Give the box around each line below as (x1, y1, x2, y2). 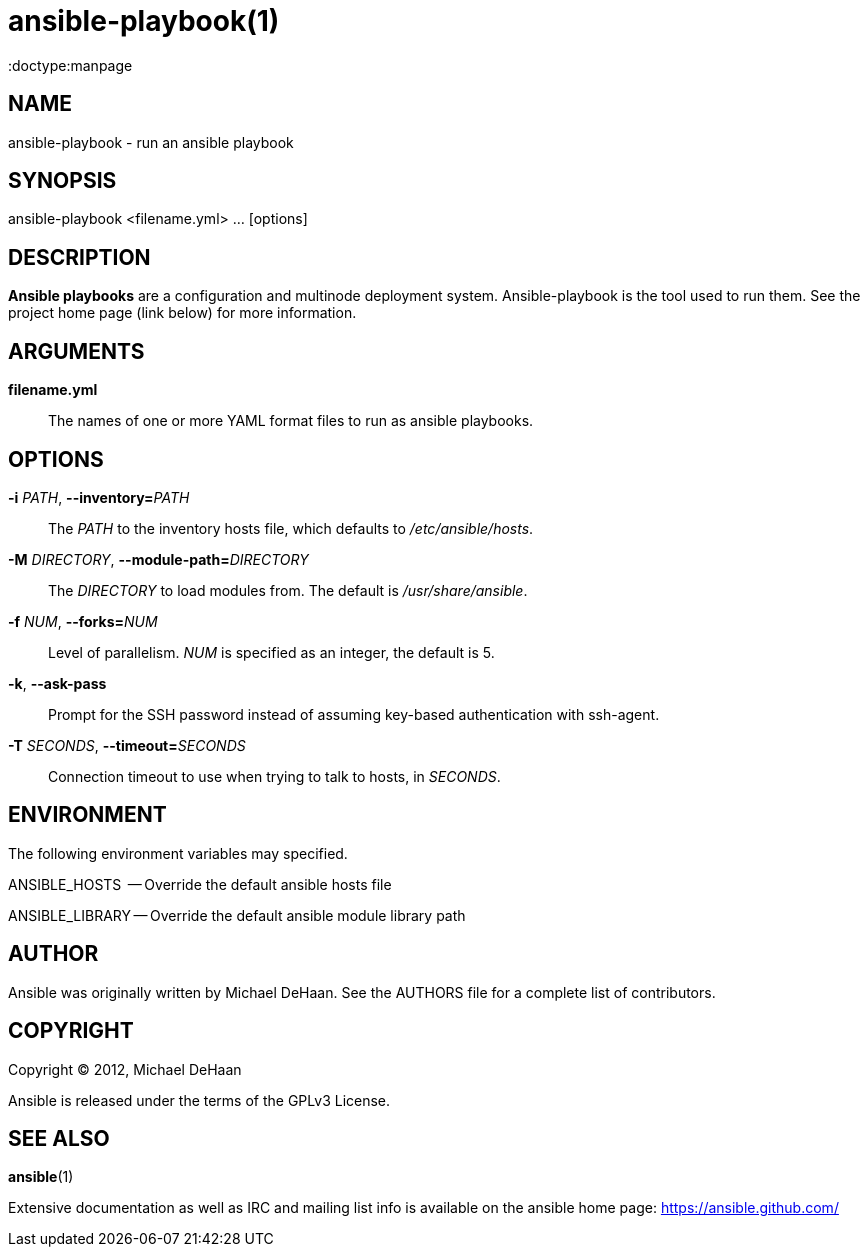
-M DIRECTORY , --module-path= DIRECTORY (8, 550, 309, 568)
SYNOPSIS (8, 168, 117, 194)
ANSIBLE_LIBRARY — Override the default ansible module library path (8, 906, 466, 924)
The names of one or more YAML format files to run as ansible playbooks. (48, 412, 534, 430)
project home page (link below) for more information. (8, 304, 357, 322)
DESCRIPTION (8, 244, 151, 270)
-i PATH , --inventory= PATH (8, 488, 190, 506)
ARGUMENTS (8, 338, 145, 364)
